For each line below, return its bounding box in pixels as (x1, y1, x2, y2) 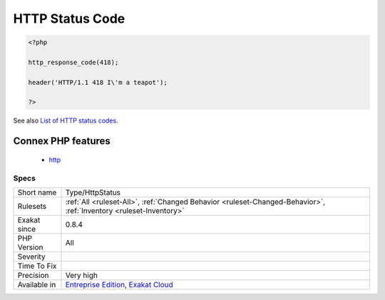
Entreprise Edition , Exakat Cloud (65, 280, 174, 290)
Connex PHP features (13, 135, 111, 148)
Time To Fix (17, 261, 57, 271)
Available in (17, 280, 56, 290)
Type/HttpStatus (65, 187, 121, 197)
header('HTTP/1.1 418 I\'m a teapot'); (28, 78, 168, 86)
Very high (65, 271, 98, 281)
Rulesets (17, 202, 46, 212)
